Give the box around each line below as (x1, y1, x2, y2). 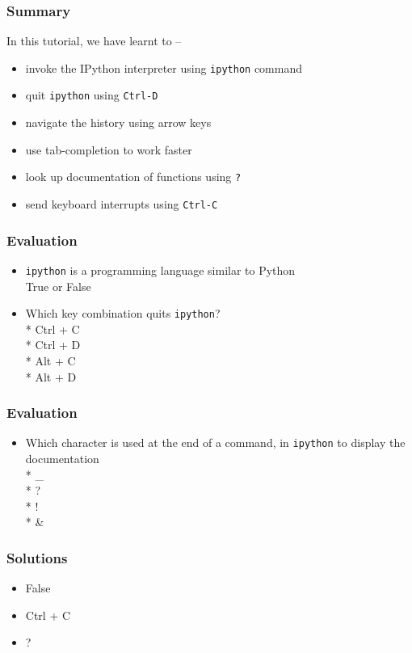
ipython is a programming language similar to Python (25, 261, 296, 278)
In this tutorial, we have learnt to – (6, 32, 182, 49)
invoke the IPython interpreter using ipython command (25, 59, 303, 76)
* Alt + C (25, 352, 76, 369)
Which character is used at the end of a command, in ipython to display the (25, 434, 406, 451)
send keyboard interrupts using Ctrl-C (25, 195, 218, 212)
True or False (25, 277, 91, 294)
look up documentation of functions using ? (25, 168, 242, 185)
